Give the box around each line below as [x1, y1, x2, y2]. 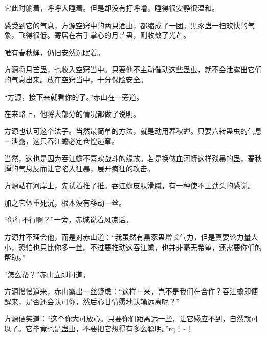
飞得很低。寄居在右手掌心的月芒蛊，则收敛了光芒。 [18, 30, 190, 40]
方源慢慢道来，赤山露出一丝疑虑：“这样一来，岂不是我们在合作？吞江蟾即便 [4, 286, 258, 297]
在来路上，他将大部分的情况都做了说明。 [4, 108, 140, 119]
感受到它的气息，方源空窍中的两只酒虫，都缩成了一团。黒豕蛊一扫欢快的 [4, 19, 248, 30]
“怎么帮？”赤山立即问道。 [4, 268, 90, 279]
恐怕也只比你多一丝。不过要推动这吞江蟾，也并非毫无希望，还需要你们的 [18, 241, 262, 252]
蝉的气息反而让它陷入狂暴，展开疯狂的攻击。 [4, 163, 154, 173]
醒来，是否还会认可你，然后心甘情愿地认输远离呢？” [4, 296, 180, 306]
